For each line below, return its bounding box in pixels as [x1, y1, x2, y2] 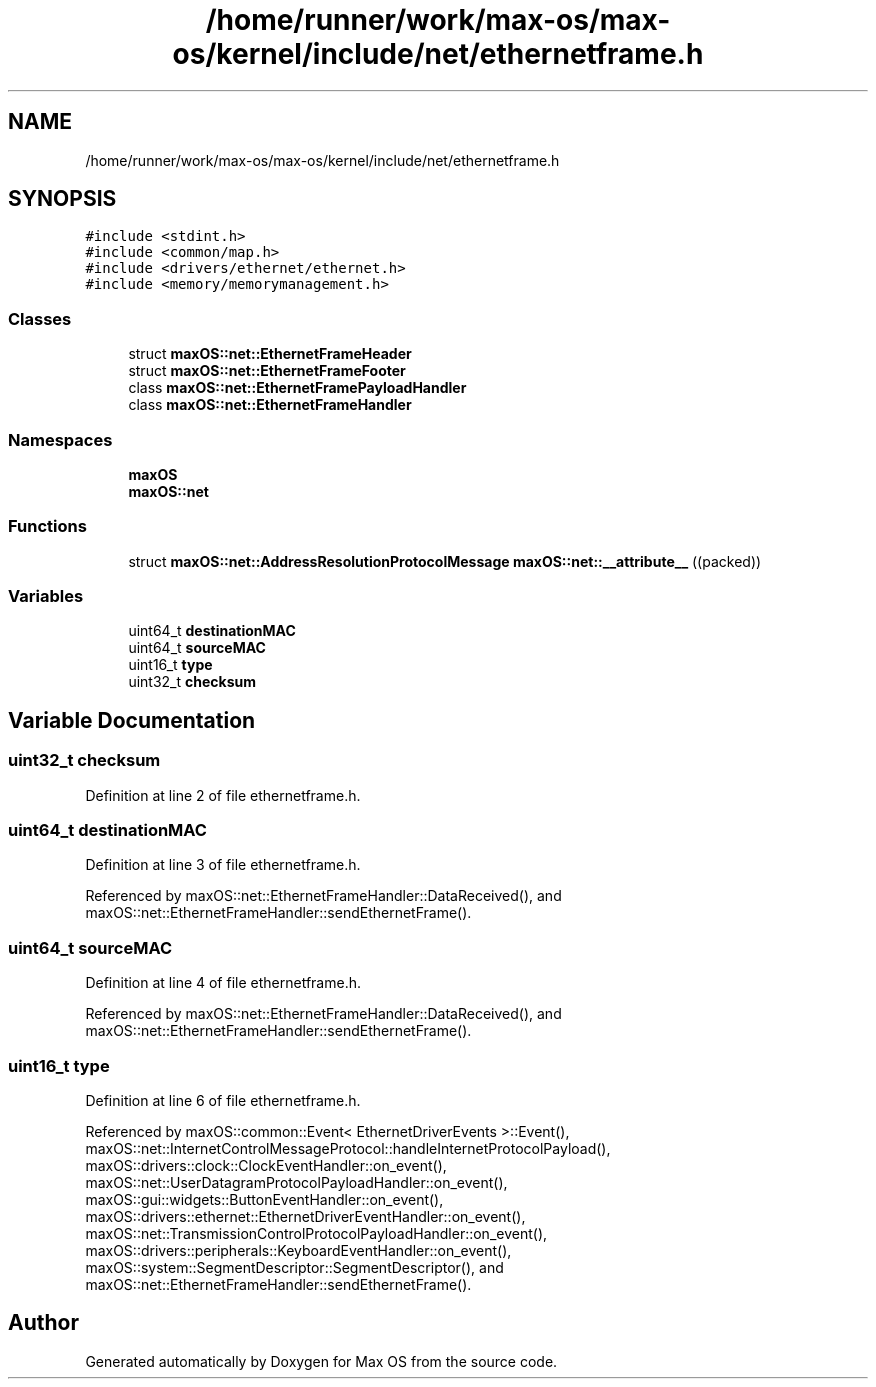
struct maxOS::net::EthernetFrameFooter [128, 362, 406, 380]
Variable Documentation [8, 707, 256, 733]
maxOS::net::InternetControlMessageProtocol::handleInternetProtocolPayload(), [85, 1139, 611, 1157]
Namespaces [8, 429, 113, 450]
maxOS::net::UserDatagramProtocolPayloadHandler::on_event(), [85, 1173, 508, 1191]
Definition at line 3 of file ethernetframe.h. [85, 856, 361, 874]
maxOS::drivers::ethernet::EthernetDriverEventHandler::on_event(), [85, 1207, 526, 1225]
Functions [8, 516, 87, 537]
